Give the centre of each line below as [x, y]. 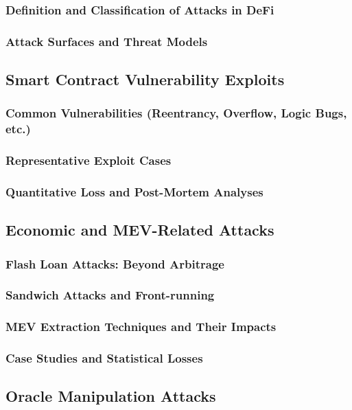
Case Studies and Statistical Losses [104, 358]
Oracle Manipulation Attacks [111, 396]
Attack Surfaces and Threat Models [107, 41]
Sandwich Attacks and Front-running [110, 295]
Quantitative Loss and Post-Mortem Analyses [134, 192]
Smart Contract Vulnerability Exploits [145, 79]
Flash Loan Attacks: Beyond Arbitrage [115, 263]
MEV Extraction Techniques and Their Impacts [141, 327]
